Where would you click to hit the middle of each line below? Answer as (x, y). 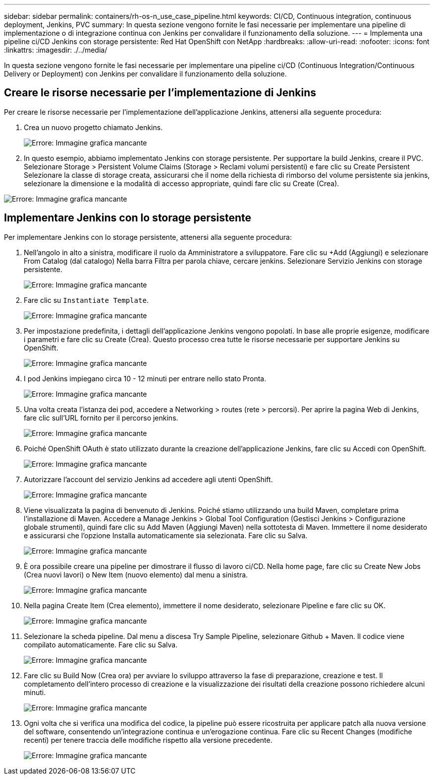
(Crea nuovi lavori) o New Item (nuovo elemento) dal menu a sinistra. (136, 574)
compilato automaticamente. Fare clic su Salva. (101, 644)
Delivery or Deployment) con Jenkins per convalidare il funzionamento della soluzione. (145, 74)
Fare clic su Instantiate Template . (86, 300)
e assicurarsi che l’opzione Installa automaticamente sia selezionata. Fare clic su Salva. (166, 535)
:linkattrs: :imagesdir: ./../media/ (56, 50)
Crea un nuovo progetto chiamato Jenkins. (93, 127)
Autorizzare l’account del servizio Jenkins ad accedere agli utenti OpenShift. (148, 479)
